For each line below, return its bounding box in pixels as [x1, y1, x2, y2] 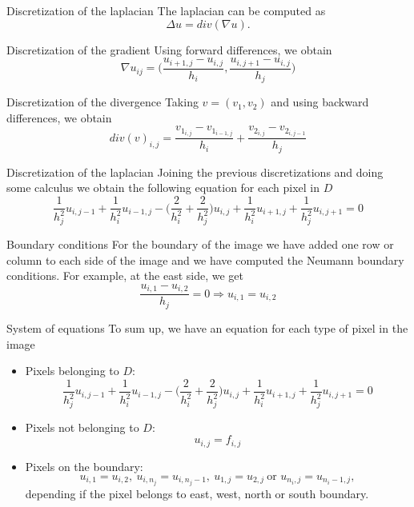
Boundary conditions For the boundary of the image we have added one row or [6, 236, 394, 253]
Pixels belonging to [25, 362, 119, 379]
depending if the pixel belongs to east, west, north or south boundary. [25, 485, 369, 501]
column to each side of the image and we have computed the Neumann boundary [6, 251, 404, 268]
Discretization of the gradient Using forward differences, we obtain [6, 41, 332, 58]
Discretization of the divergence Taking [6, 94, 199, 110]
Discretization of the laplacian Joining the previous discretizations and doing [6, 163, 384, 180]
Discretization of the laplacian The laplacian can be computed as [6, 2, 326, 18]
